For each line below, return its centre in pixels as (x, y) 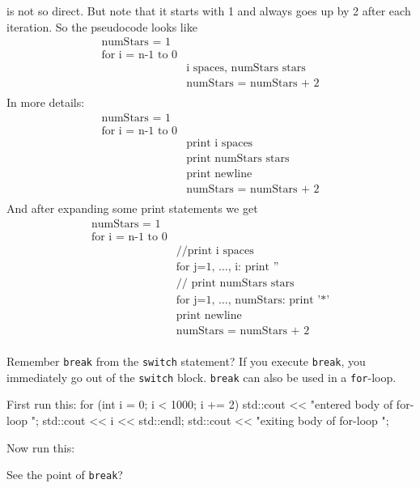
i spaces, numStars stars (246, 68)
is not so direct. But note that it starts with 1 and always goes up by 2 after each (209, 11)
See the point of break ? (65, 475)
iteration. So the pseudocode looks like (102, 26)
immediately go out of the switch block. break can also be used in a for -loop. (202, 377)
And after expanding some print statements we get (132, 208)
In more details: (46, 102)
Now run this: (41, 447)
